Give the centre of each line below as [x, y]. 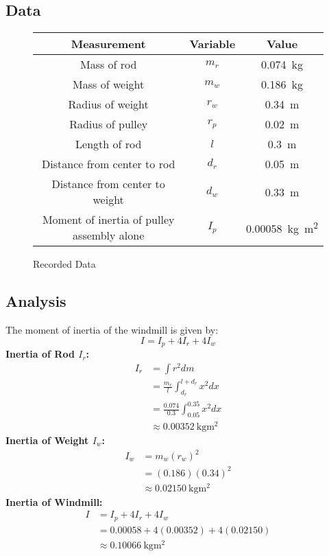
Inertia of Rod [40, 354]
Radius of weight [108, 104]
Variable [212, 44]
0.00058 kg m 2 [282, 228]
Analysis [36, 301]
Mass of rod [108, 65]
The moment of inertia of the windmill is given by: [112, 329]
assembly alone [109, 235]
